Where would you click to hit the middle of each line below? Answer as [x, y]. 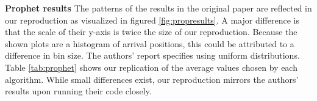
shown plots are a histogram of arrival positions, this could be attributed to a [150, 43]
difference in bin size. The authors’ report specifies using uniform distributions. [152, 55]
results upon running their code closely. [78, 91]
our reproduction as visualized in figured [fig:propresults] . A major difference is [152, 20]
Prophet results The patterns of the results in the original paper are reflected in [158, 8]
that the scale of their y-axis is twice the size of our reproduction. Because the [151, 32]
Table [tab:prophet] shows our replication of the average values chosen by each [151, 67]
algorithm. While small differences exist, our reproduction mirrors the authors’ [152, 79]
